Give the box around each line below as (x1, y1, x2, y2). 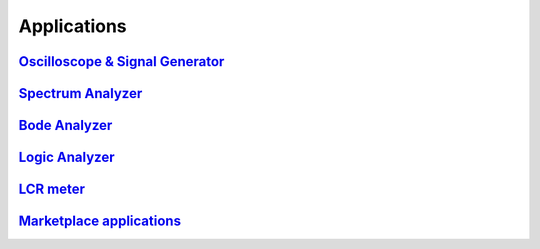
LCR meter (18, 181, 85, 198)
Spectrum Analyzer (18, 85, 143, 102)
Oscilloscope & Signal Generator (18, 53, 225, 70)
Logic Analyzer (18, 149, 115, 166)
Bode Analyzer (18, 117, 113, 134)
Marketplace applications (18, 213, 182, 230)
